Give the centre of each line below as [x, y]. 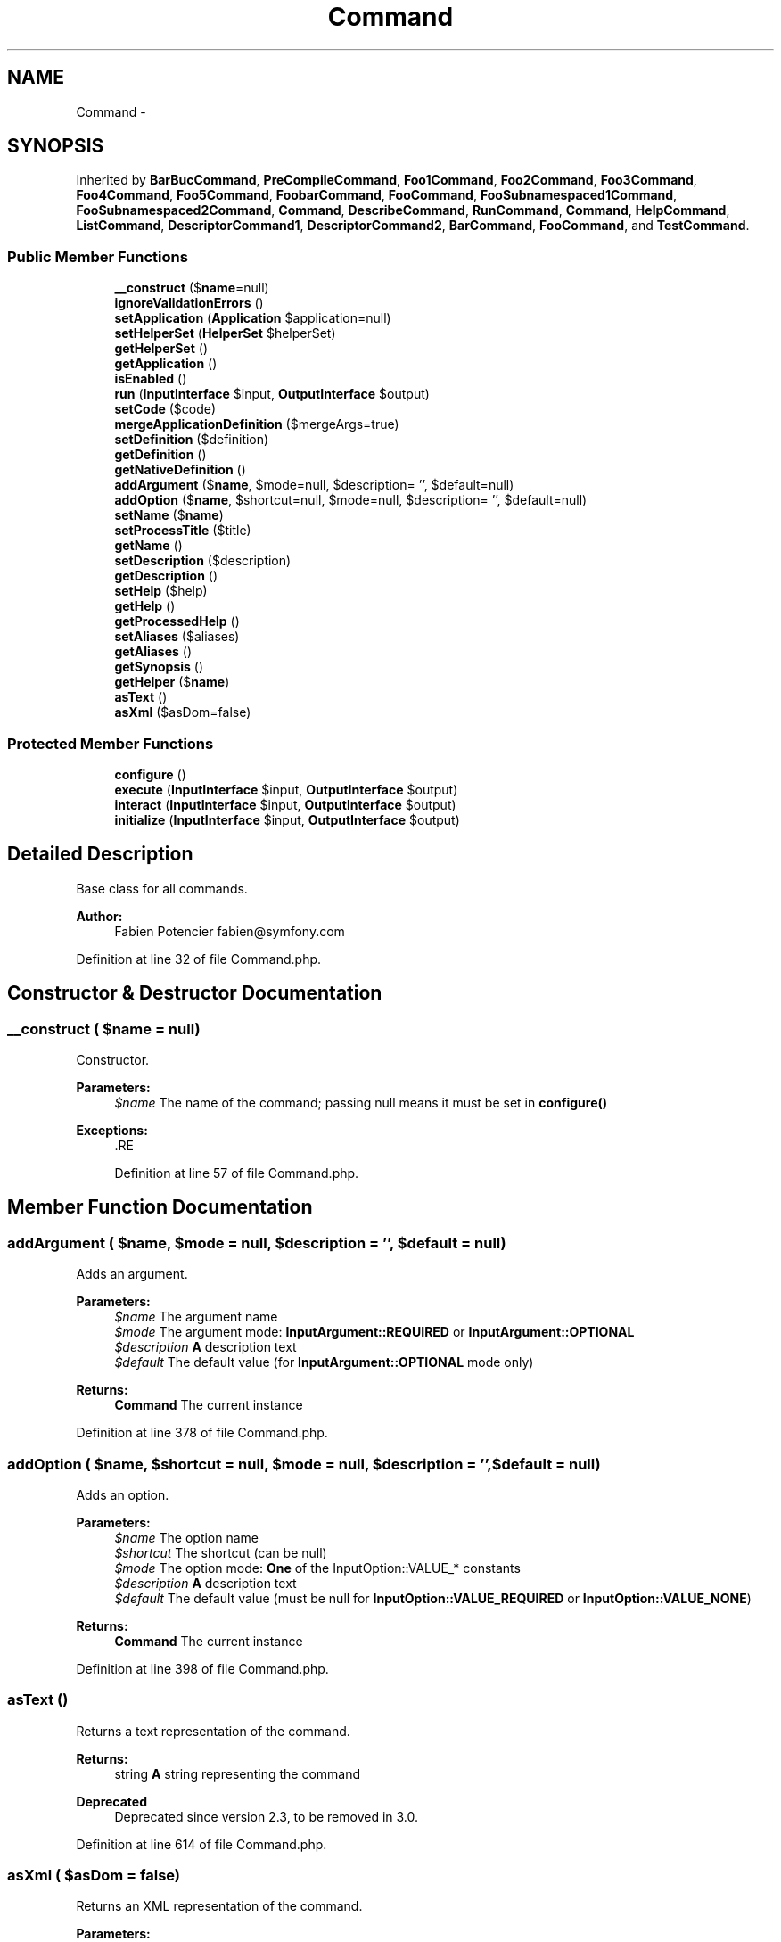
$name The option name [187, 1537]
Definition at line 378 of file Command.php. [202, 1433]
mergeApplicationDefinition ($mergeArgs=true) [257, 424]
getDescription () [166, 576]
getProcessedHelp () [177, 621]
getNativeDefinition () [180, 470]
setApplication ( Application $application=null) [253, 318]
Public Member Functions [98, 256]
